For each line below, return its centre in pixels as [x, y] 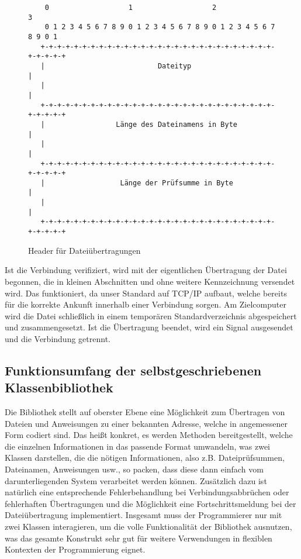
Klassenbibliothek [59, 387]
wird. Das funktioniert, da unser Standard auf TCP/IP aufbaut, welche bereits [146, 293]
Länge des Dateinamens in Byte [177, 124]
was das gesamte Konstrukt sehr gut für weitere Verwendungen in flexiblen [139, 538]
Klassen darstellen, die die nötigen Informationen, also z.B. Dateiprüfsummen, [145, 458]
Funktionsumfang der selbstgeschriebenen [133, 370]
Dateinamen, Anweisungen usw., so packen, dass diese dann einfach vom [134, 469]
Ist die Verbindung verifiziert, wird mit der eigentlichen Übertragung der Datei [146, 270]
